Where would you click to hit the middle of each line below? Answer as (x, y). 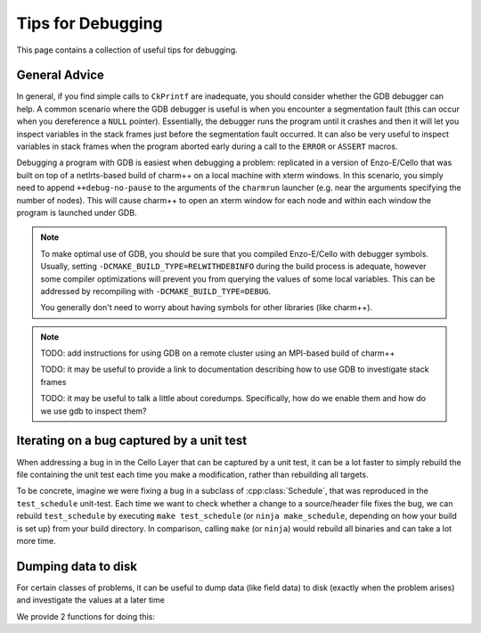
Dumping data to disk (77, 566)
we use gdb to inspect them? (94, 411)
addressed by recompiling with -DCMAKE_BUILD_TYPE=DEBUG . (156, 291)
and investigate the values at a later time (90, 600)
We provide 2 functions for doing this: (86, 616)
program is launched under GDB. (77, 212)
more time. (37, 540)
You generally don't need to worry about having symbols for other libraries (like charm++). (207, 308)
